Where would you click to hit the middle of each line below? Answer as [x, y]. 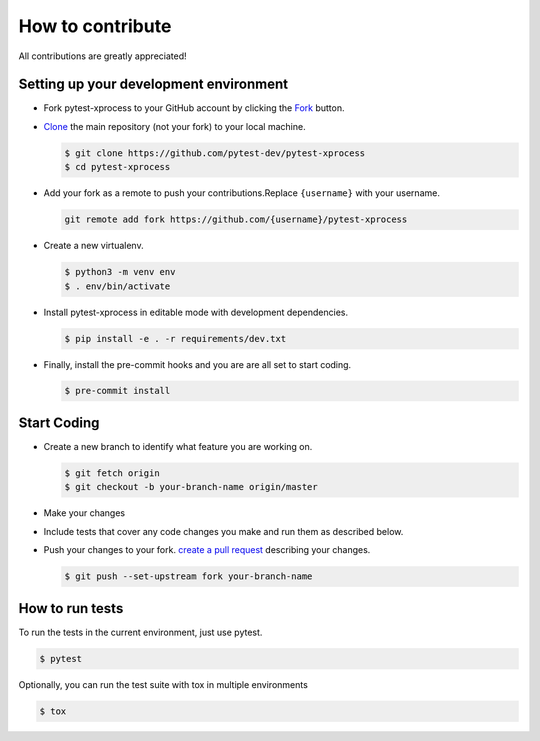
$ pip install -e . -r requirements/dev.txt [175, 338]
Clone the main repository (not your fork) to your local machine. [174, 126]
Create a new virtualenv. [93, 246]
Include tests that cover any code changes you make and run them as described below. [223, 531]
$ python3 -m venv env [120, 272]
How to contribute [95, 26]
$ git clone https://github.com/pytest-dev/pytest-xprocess [215, 153]
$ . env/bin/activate [117, 286]
